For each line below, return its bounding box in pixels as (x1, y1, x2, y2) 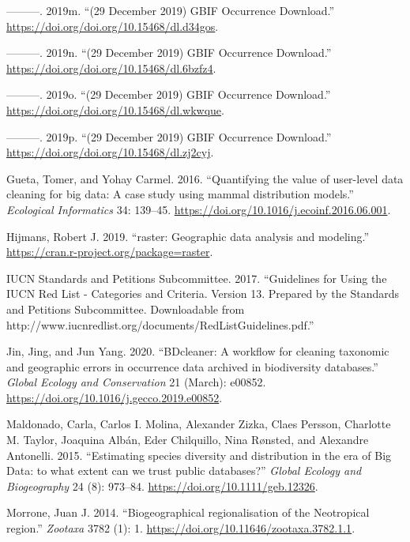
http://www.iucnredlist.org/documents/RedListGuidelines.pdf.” (6, 316, 314, 333)
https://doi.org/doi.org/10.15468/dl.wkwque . (6, 101, 224, 118)
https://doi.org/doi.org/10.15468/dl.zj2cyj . (6, 144, 214, 160)
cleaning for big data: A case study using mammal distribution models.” (6, 186, 354, 202)
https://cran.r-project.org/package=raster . (6, 243, 213, 260)
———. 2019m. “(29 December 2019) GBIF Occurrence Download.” (6, 2, 335, 18)
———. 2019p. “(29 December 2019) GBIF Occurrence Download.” (6, 128, 332, 145)
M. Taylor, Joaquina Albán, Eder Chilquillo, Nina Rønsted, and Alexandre (6, 431, 369, 448)
